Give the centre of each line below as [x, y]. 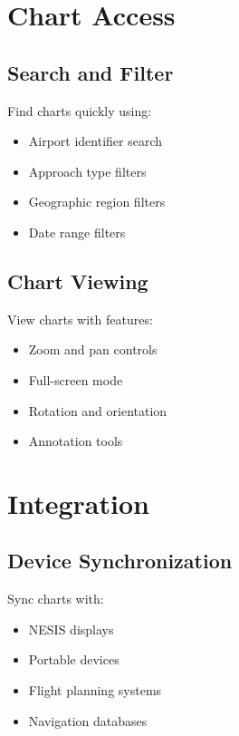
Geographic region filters [97, 202]
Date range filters [77, 232]
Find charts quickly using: [80, 110]
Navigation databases [88, 720]
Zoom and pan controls [93, 349]
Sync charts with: [56, 599]
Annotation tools [76, 441]
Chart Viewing [78, 281]
